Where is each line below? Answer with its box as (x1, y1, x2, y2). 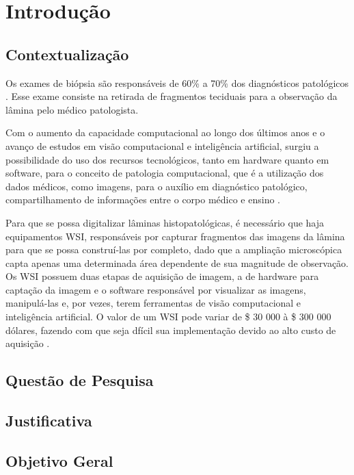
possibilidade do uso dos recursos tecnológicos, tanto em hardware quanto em (5, 152, 329, 166)
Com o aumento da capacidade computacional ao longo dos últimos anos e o (5, 125, 325, 140)
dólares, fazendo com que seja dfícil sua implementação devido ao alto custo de (5, 322, 336, 337)
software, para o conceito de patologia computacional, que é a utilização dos (5, 166, 324, 180)
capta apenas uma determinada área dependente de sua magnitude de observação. (5, 255, 349, 270)
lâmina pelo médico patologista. (5, 102, 139, 116)
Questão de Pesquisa (5, 370, 154, 391)
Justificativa (5, 410, 92, 431)
